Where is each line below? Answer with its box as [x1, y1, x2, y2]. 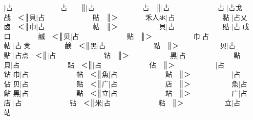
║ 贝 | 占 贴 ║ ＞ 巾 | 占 [59, 31, 209, 41]
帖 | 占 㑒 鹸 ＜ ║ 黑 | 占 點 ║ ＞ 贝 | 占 [4, 40, 236, 51]
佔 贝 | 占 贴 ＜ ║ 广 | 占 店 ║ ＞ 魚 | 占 [4, 78, 248, 88]
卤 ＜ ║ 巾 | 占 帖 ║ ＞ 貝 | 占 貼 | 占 [4, 21, 241, 32]
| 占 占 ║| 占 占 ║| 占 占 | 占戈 [4, 2, 243, 12]
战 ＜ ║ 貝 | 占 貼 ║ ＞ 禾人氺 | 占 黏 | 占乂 [4, 12, 248, 22]
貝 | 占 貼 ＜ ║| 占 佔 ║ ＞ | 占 [4, 59, 225, 69]
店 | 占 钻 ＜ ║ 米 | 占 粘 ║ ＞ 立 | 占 [4, 97, 241, 107]
